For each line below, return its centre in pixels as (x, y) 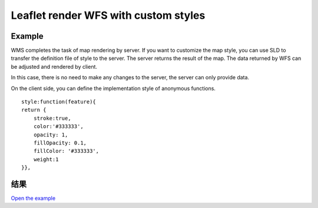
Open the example (33, 198)
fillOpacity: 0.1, (60, 143)
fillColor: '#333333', (66, 151)
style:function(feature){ (59, 102)
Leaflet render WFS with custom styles (108, 15)
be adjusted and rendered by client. (54, 66)
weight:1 (46, 159)
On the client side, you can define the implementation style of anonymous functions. (113, 88)
